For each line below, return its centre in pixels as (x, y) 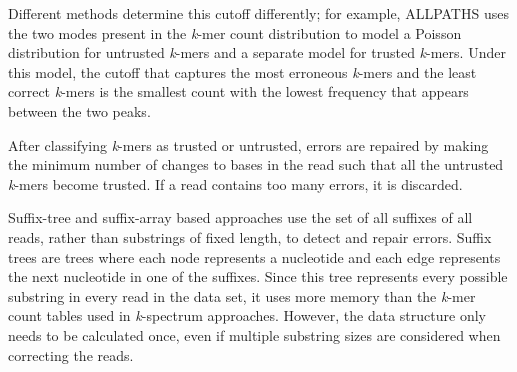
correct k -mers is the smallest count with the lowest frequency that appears (238, 91)
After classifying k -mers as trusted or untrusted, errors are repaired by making (248, 144)
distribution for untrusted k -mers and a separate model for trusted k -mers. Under (257, 52)
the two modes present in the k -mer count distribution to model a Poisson (235, 32)
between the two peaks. (79, 110)
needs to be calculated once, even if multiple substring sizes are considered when (254, 334)
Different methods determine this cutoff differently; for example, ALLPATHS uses (258, 13)
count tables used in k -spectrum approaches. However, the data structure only (247, 315)
